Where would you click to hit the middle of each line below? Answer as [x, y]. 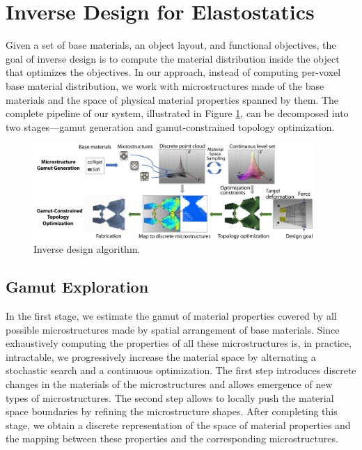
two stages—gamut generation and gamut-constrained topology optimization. [170, 126]
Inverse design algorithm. [87, 249]
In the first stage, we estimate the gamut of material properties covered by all [171, 315]
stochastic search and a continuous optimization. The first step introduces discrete [181, 370]
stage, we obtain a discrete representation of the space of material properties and [178, 425]
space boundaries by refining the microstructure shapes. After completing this [172, 411]
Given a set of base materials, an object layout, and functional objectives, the [171, 45]
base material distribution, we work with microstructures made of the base [165, 85]
